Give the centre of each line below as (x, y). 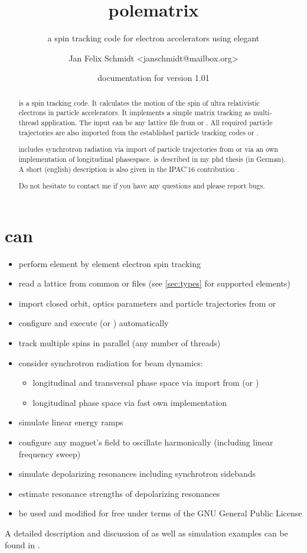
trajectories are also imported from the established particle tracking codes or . (138, 132)
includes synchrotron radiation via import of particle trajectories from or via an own (148, 149)
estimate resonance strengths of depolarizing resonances (119, 493)
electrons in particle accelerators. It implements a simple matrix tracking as (135, 113)
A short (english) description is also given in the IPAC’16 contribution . (129, 169)
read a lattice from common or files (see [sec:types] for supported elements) (154, 283)
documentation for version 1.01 (153, 78)
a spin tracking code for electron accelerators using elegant (153, 38)
